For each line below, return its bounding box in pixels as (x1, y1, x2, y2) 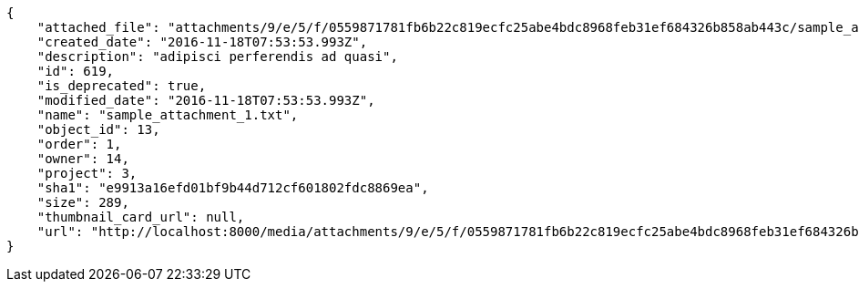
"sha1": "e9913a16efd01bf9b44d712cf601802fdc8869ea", (36, 181, 429, 195)
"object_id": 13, (36, 122, 160, 137)
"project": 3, (36, 166, 138, 181)
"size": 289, (36, 195, 129, 210)
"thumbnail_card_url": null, (36, 210, 245, 224)
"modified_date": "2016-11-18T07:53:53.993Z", (36, 93, 375, 108)
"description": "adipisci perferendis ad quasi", (36, 49, 398, 64)
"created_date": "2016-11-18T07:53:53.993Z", (36, 35, 368, 49)
